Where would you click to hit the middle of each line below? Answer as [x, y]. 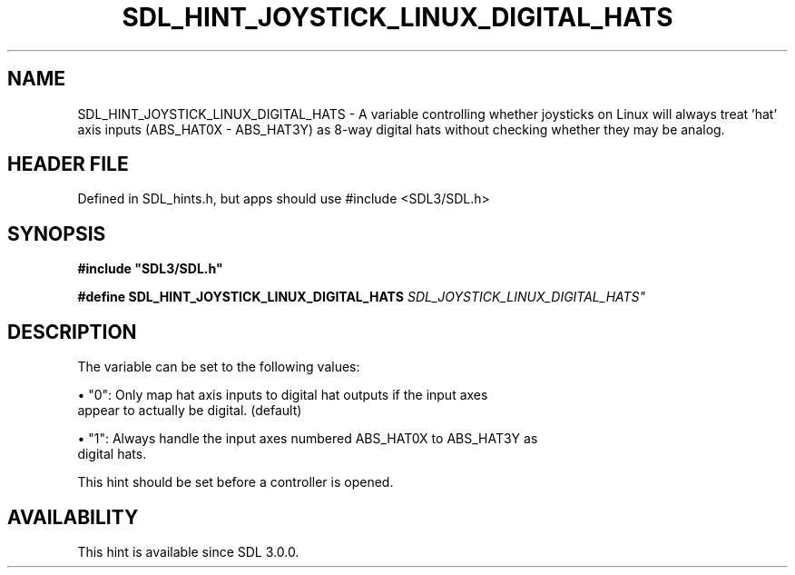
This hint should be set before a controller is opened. [236, 482]
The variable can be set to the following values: [219, 367]
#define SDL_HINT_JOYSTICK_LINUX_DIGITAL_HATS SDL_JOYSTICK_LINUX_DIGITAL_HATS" [362, 297]
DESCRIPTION [72, 332]
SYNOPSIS [57, 233]
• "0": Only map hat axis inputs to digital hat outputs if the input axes [283, 395]
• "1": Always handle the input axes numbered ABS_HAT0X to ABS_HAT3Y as [308, 439]
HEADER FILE [68, 164]
